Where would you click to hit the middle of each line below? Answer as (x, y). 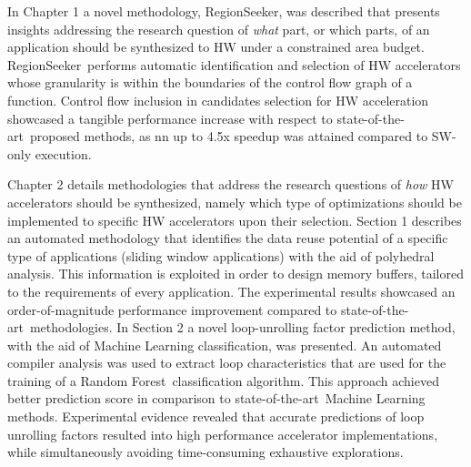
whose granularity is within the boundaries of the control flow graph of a (210, 82)
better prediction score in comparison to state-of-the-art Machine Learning (216, 398)
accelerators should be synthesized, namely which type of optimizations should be (235, 202)
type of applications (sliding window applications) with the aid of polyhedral (221, 255)
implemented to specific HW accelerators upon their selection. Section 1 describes (235, 220)
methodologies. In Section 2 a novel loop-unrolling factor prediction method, (242, 327)
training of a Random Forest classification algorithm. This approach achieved (223, 380)
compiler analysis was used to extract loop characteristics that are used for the (227, 363)
